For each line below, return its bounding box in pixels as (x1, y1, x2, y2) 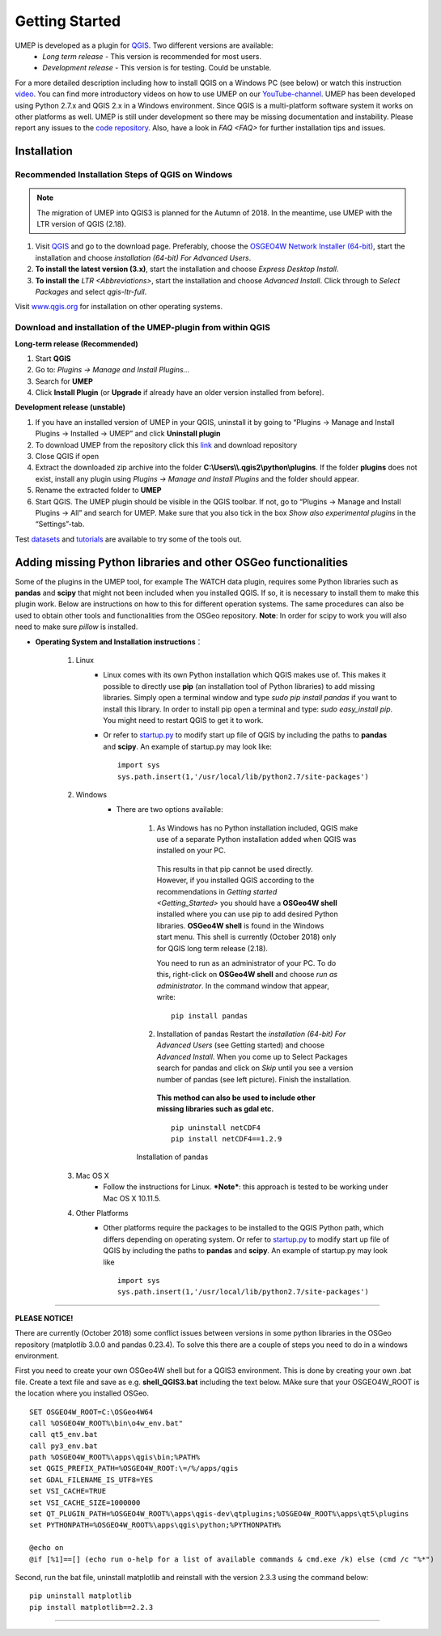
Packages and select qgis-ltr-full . (35, 287, 147, 296)
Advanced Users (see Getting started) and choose (156, 1040, 325, 1050)
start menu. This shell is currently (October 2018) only (156, 932, 337, 942)
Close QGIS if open (35, 452, 100, 461)
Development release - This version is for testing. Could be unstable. (42, 63, 272, 73)
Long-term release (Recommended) (15, 338, 139, 348)
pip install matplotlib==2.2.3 (29, 1603, 154, 1612)
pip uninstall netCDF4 (171, 1123, 261, 1132)
